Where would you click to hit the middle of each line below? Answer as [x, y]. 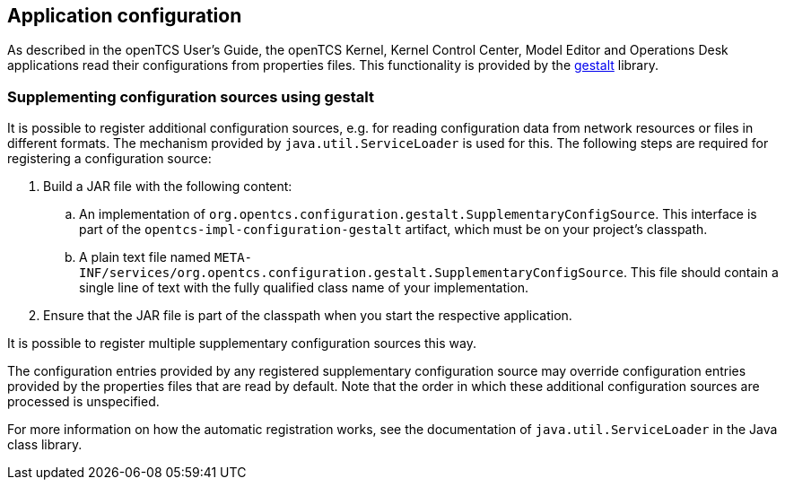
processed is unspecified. [83, 402]
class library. [45, 445]
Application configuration [125, 16]
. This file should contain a [701, 273]
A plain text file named [145, 257]
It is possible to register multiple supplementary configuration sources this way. [242, 344]
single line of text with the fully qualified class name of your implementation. [304, 288]
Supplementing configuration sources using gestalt [191, 96]
